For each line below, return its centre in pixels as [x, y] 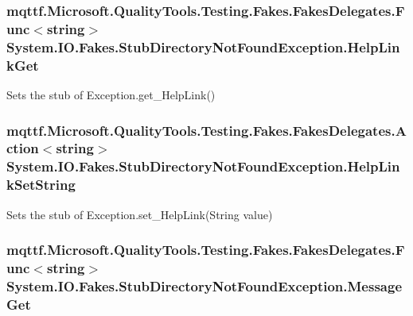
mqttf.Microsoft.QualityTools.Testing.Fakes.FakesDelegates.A [206, 130]
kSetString [41, 185]
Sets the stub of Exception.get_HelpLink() [111, 94]
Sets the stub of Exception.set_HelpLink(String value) [140, 214]
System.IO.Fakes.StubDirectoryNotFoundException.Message [205, 285]
